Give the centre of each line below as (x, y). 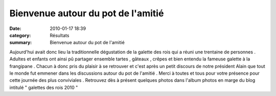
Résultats (60, 35)
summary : (21, 43)
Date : (15, 28)
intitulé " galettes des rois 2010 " (44, 87)
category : (20, 35)
